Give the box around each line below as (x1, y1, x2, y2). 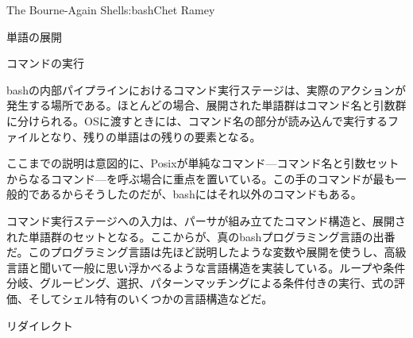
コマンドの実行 (6, 55, 84, 71)
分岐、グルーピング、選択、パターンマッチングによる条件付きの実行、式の (6, 275, 394, 291)
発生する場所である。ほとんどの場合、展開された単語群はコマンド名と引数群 (6, 97, 407, 113)
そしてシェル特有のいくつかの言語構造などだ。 (28, 290, 273, 306)
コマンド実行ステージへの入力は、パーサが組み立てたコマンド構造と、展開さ (6, 212, 406, 229)
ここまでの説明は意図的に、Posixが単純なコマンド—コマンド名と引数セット (6, 155, 399, 171)
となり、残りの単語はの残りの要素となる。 (39, 128, 261, 144)
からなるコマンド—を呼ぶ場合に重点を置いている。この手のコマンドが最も (6, 170, 396, 186)
